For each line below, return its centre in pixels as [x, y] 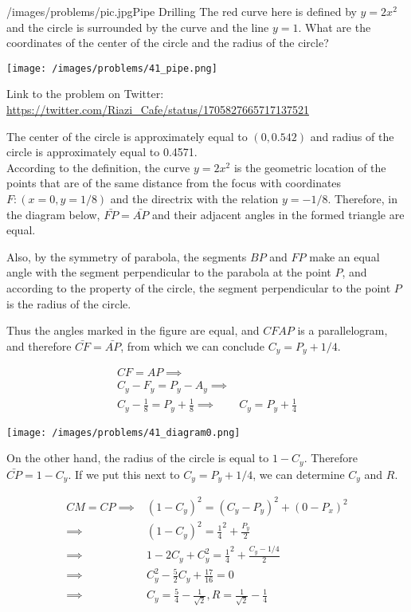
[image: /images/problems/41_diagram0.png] [123, 432]
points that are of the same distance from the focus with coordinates [174, 183]
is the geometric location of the [310, 167]
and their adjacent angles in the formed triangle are [278, 214]
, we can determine [299, 474]
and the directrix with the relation [194, 198]
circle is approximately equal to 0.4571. [102, 152]
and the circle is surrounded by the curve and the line [138, 27]
